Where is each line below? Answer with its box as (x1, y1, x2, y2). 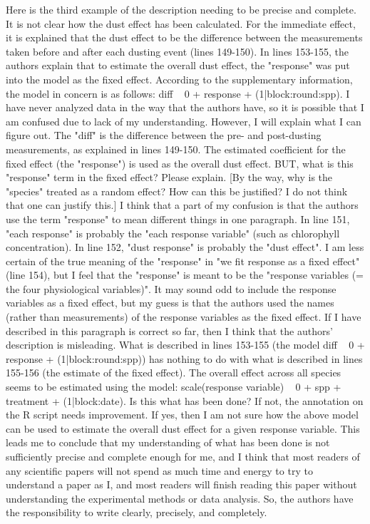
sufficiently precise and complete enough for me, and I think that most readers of (6, 449, 360, 463)
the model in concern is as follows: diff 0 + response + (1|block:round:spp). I (6, 86, 350, 101)
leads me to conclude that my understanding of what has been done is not (6, 435, 330, 450)
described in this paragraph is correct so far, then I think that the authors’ (6, 323, 333, 338)
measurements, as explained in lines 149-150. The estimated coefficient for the (6, 141, 346, 156)
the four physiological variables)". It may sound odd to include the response (6, 281, 336, 296)
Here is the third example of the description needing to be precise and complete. (6, 2, 356, 16)
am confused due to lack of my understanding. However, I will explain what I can (6, 113, 361, 128)
